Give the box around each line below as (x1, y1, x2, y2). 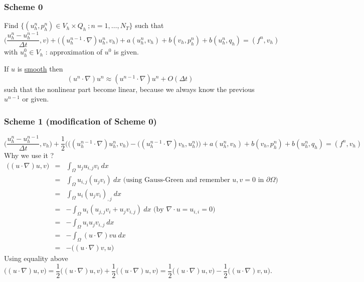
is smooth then (17, 63, 63, 74)
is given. (113, 46, 139, 57)
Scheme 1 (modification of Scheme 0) (4, 114, 157, 127)
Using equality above (4, 252, 68, 263)
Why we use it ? (4, 150, 54, 160)
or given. (22, 93, 49, 104)
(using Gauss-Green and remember (123, 176, 230, 183)
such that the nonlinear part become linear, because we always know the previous (4, 83, 255, 94)
